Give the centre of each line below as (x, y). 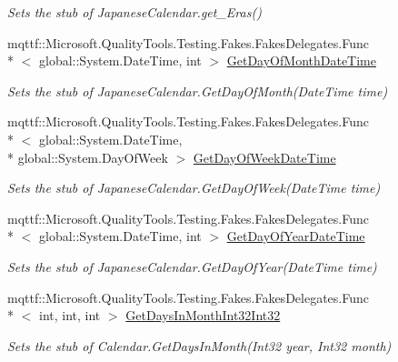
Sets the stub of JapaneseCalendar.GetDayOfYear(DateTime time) (192, 266)
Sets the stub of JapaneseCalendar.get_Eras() (134, 12)
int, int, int (70, 315)
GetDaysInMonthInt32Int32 (203, 315)
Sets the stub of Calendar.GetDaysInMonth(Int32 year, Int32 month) (199, 345)
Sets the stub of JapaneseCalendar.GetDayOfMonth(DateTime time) (198, 90)
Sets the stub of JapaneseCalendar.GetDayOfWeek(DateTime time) (194, 188)
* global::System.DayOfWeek (88, 157)
